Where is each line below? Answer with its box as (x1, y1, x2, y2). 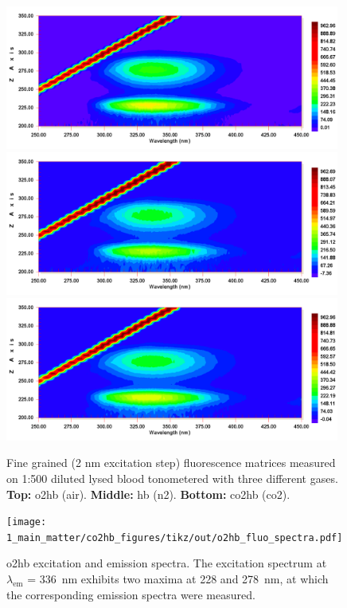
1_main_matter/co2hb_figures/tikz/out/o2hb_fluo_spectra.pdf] (6, 532, 343, 543)
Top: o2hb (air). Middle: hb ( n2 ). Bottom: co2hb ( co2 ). (6, 485, 290, 502)
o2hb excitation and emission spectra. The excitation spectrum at (6, 555, 327, 571)
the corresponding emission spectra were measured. (6, 586, 255, 602)
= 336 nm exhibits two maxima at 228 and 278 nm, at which (27, 571, 329, 587)
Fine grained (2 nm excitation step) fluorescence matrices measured (6, 454, 336, 471)
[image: (6, 516, 47, 528)
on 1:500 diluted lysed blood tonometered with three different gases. (6, 469, 338, 486)
